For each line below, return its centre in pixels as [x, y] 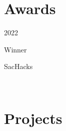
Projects [33, 118]
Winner [15, 49]
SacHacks [18, 66]
